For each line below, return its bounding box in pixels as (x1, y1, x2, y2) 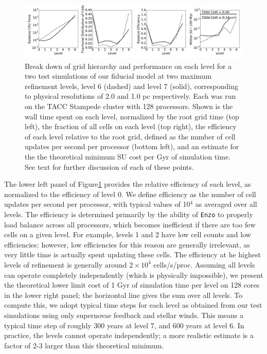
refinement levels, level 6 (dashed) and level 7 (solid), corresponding (25, 80, 238, 91)
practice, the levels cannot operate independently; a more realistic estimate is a (4, 330, 254, 341)
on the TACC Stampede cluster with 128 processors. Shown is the (25, 100, 233, 111)
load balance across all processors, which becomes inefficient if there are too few (4, 219, 256, 229)
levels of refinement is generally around (4, 259, 127, 270)
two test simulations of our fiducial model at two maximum (25, 70, 212, 81)
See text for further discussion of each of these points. (25, 161, 194, 172)
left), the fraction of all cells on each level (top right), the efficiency (25, 121, 237, 132)
